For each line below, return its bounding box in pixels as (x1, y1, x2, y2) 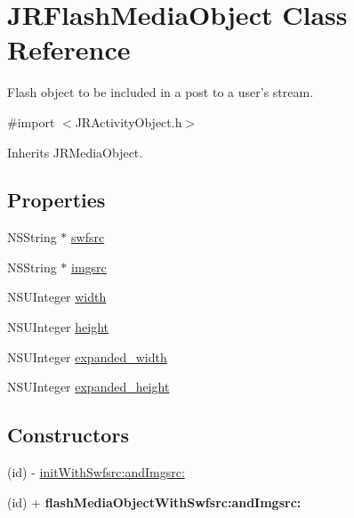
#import (7, 112, 55, 131)
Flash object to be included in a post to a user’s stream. (7, 83, 314, 101)
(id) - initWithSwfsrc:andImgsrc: (7, 463, 185, 482)
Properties (7, 186, 106, 214)
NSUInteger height (7, 318, 109, 336)
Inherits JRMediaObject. (7, 142, 143, 161)
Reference (7, 31, 131, 68)
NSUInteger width (7, 287, 107, 306)
